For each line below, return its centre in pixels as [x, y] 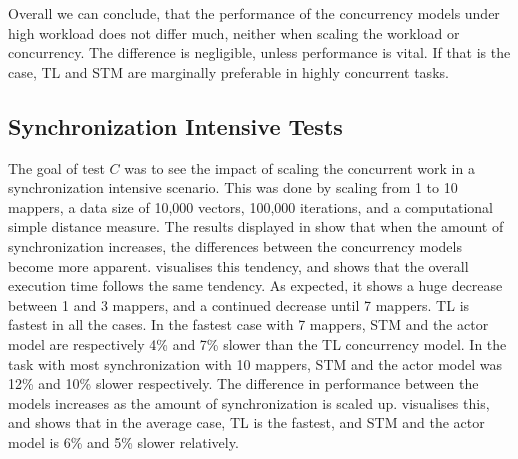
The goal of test [56, 167]
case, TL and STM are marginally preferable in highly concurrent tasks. [228, 71]
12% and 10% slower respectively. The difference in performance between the [243, 383]
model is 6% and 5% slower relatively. [123, 441]
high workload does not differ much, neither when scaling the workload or [234, 32]
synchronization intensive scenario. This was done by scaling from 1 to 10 [233, 187]
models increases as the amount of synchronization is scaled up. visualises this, [249, 402]
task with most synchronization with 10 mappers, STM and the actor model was [255, 363]
